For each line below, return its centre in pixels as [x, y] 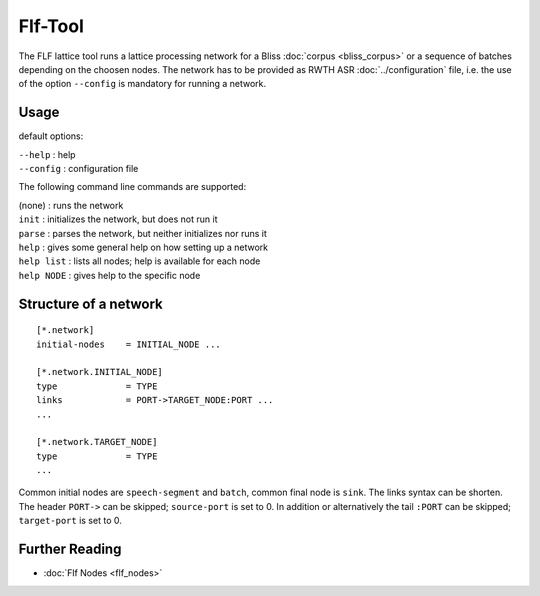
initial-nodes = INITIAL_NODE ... [129, 344]
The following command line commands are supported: [132, 187]
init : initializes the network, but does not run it [118, 219]
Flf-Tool [51, 26]
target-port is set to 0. [70, 521]
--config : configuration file [78, 169]
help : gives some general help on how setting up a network [143, 247]
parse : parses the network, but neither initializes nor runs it [142, 233]
